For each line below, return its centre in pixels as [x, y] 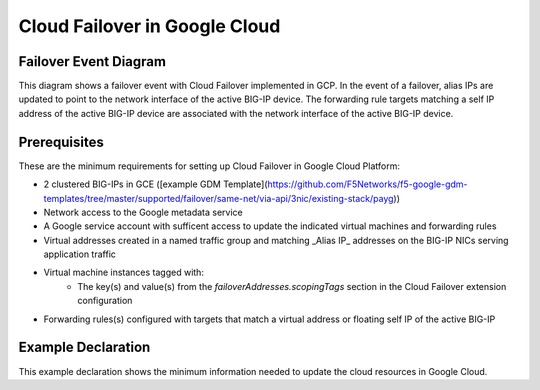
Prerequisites [61, 141]
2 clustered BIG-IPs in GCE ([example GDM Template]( [156, 184]
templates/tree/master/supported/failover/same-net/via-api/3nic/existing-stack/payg [218, 198]
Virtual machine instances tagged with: [124, 272]
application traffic [80, 254]
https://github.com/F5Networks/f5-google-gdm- [367, 184]
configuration [105, 301]
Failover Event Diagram [92, 61]
